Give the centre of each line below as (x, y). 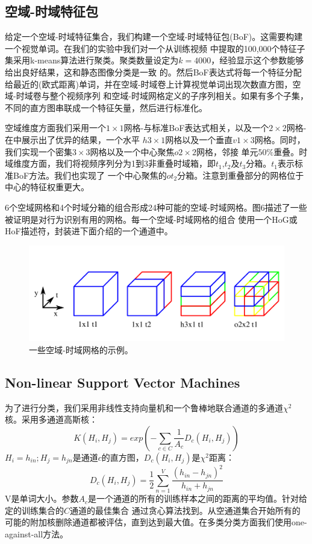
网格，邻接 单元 (227, 151)
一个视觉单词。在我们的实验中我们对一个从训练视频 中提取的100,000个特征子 (155, 48)
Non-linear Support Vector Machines (123, 382)
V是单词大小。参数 (42, 498)
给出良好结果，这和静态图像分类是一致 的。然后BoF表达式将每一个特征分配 (153, 72)
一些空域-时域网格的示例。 (81, 349)
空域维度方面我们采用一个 (55, 128)
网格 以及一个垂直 (199, 139)
